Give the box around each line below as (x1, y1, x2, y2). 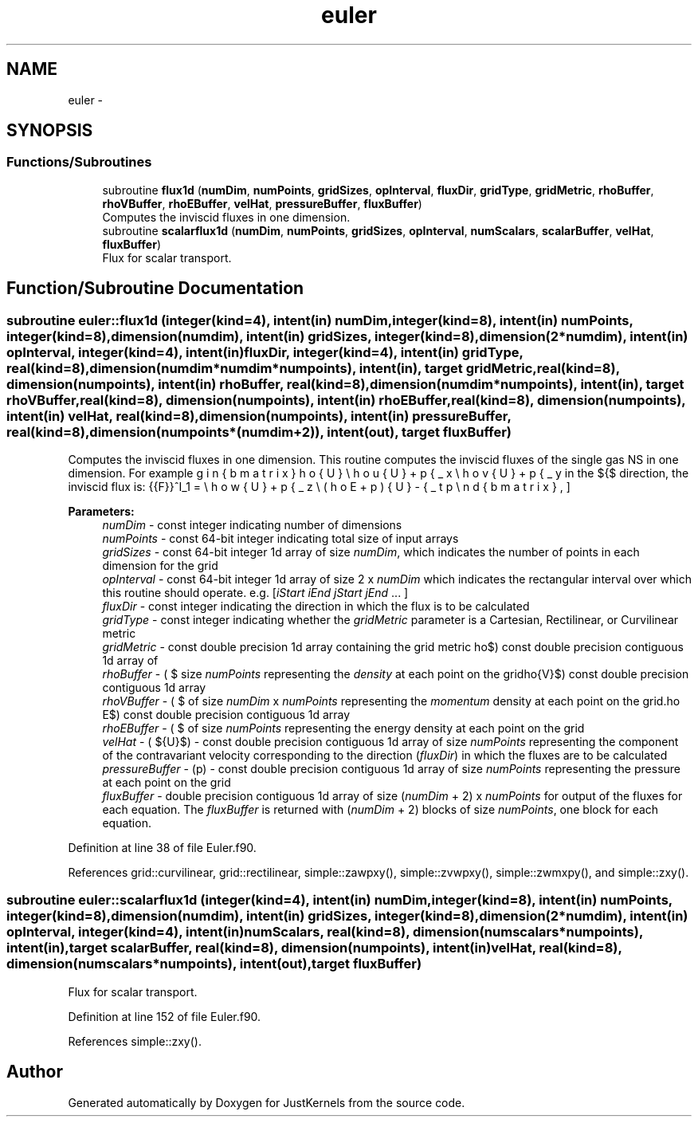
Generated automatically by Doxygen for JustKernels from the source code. (68, 1095, 465, 1109)
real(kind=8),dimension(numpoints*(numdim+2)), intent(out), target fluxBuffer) (6, 423, 512, 440)
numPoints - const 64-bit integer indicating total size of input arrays (102, 532, 459, 546)
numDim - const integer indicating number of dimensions (102, 518, 402, 532)
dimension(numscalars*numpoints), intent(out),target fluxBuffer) (6, 956, 422, 972)
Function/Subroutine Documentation (6, 278, 304, 299)
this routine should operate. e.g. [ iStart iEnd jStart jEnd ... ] (102, 586, 409, 600)
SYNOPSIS (6, 120, 93, 141)
